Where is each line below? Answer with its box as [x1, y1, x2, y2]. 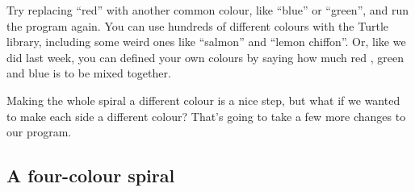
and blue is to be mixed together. [6, 65, 171, 81]
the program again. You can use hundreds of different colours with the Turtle [6, 17, 388, 34]
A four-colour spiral [6, 163, 175, 188]
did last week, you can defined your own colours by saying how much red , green [6, 48, 404, 65]
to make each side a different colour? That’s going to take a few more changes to [6, 107, 406, 124]
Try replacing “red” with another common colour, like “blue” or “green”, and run [6, 2, 409, 18]
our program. [6, 123, 72, 140]
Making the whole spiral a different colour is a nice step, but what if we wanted [6, 91, 400, 108]
